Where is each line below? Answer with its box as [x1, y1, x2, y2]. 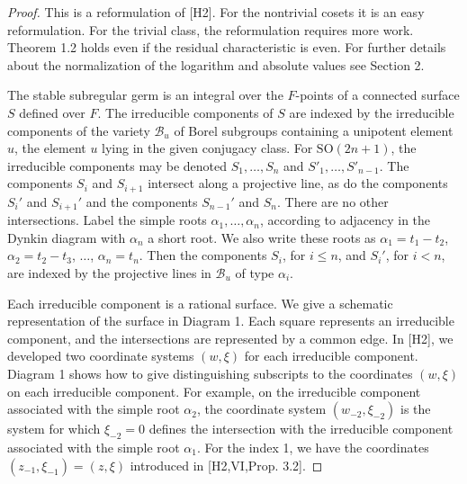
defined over [19, 103, 85, 121]
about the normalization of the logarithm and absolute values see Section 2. [7, 55, 425, 74]
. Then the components [139, 246, 267, 264]
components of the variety [7, 121, 150, 139]
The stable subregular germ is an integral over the [7, 85, 283, 104]
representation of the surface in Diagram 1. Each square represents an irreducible [7, 311, 454, 330]
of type [235, 264, 274, 282]
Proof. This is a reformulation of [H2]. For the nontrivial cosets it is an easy [7, 3, 425, 21]
